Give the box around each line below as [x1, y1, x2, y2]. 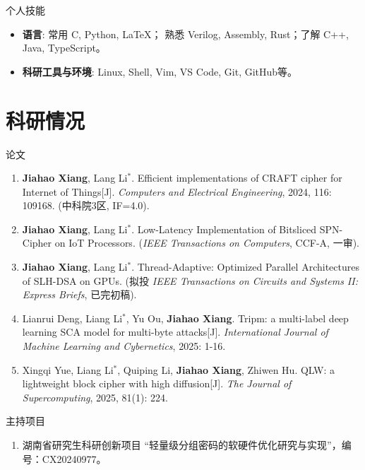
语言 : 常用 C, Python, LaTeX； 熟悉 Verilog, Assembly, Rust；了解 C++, [22, 26, 349, 41]
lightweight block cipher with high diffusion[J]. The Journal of [22, 376, 292, 391]
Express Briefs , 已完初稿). [22, 287, 137, 302]
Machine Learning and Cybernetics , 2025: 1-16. [22, 339, 226, 353]
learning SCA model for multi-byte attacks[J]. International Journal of [22, 324, 328, 339]
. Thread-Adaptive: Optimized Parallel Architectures [131, 259, 359, 274]
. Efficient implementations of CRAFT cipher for [131, 170, 342, 185]
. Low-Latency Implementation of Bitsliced [131, 221, 317, 236]
